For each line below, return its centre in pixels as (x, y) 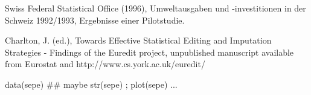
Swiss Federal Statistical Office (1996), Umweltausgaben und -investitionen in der (155, 8)
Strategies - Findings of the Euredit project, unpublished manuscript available (149, 52)
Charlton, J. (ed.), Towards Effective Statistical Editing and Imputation (138, 40)
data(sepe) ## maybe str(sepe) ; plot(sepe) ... (91, 84)
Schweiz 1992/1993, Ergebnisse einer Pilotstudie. (95, 20)
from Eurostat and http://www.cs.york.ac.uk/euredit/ (105, 64)
